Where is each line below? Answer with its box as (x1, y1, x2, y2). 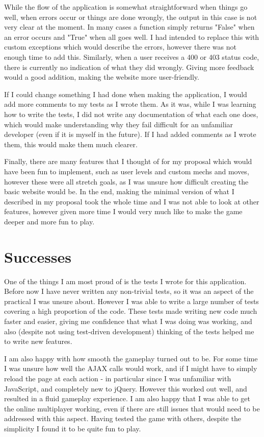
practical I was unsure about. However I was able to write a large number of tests (4, 295, 259, 306)
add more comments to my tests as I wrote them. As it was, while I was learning (4, 99, 256, 109)
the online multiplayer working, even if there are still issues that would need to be (4, 403, 260, 413)
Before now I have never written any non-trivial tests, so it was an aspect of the (4, 286, 254, 296)
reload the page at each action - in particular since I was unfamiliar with (4, 373, 231, 383)
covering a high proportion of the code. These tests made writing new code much (4, 306, 257, 316)
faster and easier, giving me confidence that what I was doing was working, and (4, 315, 252, 326)
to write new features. (4, 336, 72, 347)
